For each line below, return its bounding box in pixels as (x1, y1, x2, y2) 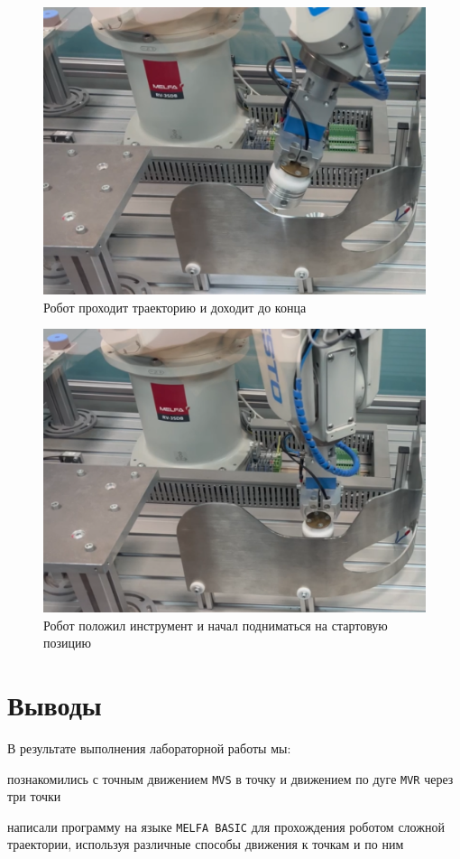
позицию (43, 633, 91, 652)
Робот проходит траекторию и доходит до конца (43, 297, 307, 316)
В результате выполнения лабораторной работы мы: (7, 738, 291, 757)
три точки (7, 787, 61, 806)
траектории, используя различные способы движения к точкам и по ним (7, 835, 404, 854)
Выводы (7, 686, 102, 724)
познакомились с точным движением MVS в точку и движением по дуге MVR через (7, 769, 454, 788)
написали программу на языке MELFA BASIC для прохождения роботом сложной (7, 817, 445, 836)
